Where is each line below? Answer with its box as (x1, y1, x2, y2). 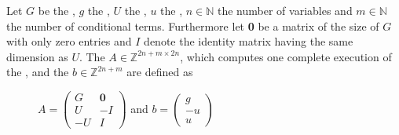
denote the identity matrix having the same (144, 33, 353, 49)
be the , (38, 2, 75, 18)
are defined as (126, 64, 193, 80)
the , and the (6, 64, 69, 80)
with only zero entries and (6, 33, 132, 49)
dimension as (6, 48, 68, 64)
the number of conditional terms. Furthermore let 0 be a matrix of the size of (6, 17, 379, 34)
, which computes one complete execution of (180, 48, 392, 64)
